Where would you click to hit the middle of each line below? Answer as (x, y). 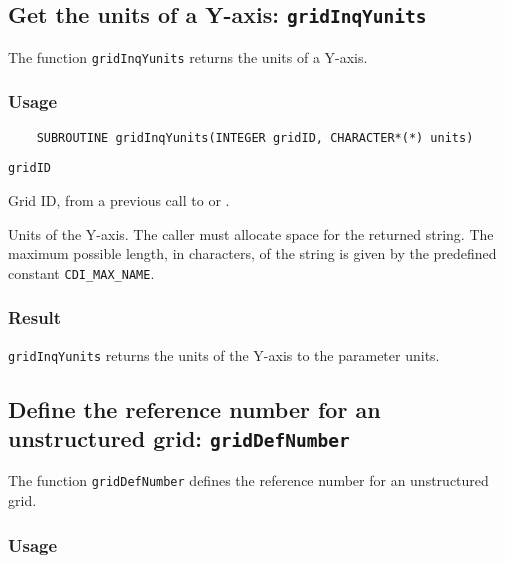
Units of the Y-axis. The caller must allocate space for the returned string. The (251, 233)
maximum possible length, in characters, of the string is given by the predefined (252, 253)
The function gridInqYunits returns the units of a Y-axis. (188, 56)
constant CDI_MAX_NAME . (81, 272)
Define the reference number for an (194, 408)
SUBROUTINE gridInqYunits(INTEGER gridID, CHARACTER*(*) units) (255, 137)
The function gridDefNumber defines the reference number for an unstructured (248, 480)
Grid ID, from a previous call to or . (119, 199)
